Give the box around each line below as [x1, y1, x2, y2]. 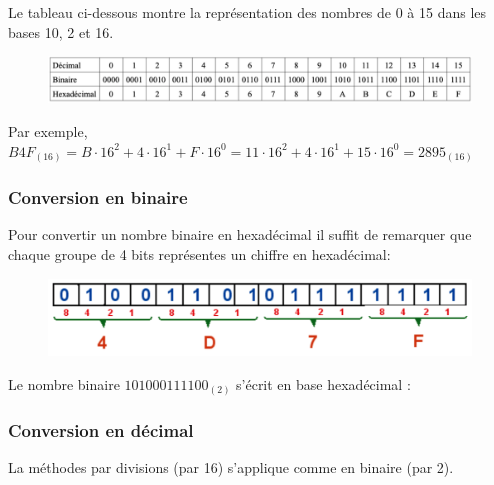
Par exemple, [8, 120, 88, 141]
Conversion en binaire [8, 185, 188, 210]
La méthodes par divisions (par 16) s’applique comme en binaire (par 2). [8, 457, 454, 478]
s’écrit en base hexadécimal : [236, 373, 411, 394]
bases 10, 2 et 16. [8, 21, 114, 42]
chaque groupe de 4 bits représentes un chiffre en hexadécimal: [8, 243, 391, 264]
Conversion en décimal [8, 417, 194, 442]
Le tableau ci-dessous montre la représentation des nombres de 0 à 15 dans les [8, 2, 487, 22]
